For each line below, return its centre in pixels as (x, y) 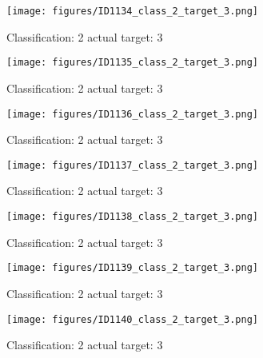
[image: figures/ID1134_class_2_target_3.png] (132, 11)
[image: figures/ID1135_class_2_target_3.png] (132, 63)
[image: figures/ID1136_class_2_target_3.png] (132, 114)
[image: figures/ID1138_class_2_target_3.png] (132, 217)
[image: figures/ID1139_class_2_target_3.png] (132, 268)
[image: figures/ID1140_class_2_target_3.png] (132, 319)
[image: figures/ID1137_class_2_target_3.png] (132, 165)
